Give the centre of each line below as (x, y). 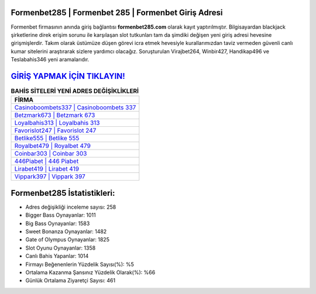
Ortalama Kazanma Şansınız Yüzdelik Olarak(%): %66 (90, 272)
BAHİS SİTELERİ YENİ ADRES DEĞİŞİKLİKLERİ (75, 91)
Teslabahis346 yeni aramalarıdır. (50, 60)
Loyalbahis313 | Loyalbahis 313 (57, 123)
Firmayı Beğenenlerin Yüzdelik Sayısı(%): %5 (80, 264)
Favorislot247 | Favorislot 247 (55, 130)
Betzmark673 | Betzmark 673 (55, 115)
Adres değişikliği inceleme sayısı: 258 (71, 207)
